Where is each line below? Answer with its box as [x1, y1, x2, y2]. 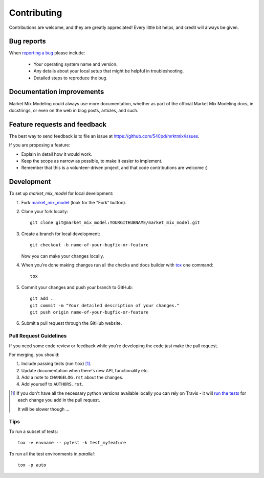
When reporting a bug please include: [9, 50, 85, 56]
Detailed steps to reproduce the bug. [33, 75, 108, 81]
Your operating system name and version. [33, 61, 118, 67]
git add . [30, 296, 53, 301]
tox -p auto [18, 462, 46, 468]
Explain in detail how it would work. [21, 151, 92, 157]
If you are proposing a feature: [9, 142, 70, 148]
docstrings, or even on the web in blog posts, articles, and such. [9, 107, 139, 113]
